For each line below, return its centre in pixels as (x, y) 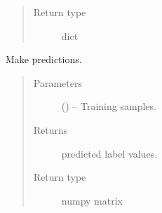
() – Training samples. (109, 106)
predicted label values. (109, 153)
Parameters (58, 82)
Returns (50, 129)
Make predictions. (44, 59)
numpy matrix (92, 200)
